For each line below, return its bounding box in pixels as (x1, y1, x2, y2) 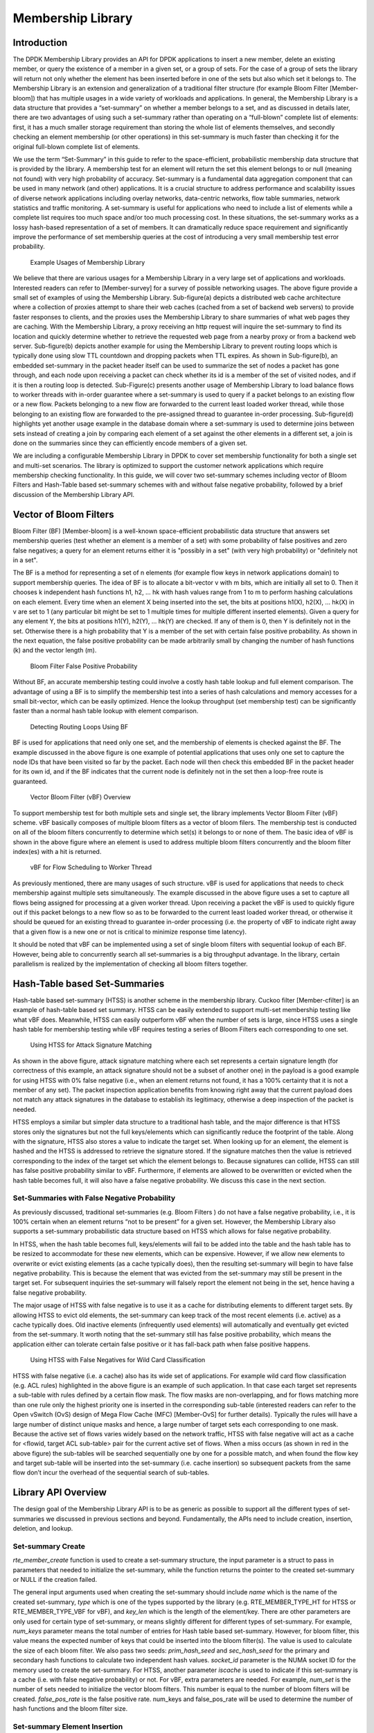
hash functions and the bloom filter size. (12, 1705, 128, 1713)
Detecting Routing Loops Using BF (30, 722, 128, 731)
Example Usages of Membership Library (30, 258, 145, 266)
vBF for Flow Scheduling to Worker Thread (30, 863, 152, 871)
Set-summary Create (12, 1541, 86, 1551)
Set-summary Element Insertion (12, 1721, 123, 1731)
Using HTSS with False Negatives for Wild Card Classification (30, 1356, 206, 1364)
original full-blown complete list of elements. (12, 142, 140, 150)
